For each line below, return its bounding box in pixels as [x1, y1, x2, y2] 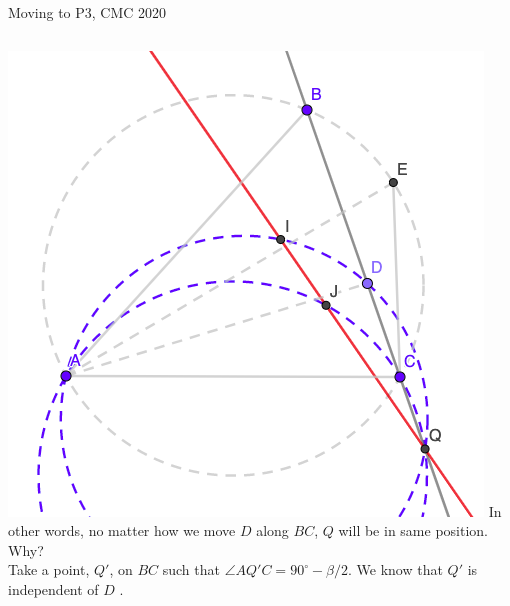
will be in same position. [338, 520, 488, 541]
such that [162, 559, 220, 580]
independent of [8, 578, 99, 599]
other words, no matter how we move [8, 520, 236, 541]
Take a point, [8, 559, 90, 580]
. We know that [348, 559, 443, 580]
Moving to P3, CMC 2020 [8, 2, 167, 22]
